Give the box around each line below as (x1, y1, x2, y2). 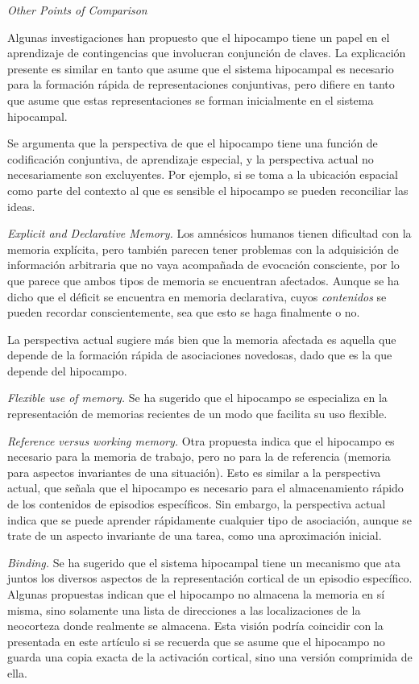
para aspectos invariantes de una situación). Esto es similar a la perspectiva (7, 463, 381, 480)
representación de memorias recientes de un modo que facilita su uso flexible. (7, 405, 388, 422)
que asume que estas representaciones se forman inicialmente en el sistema (7, 91, 374, 108)
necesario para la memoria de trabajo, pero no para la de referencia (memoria (7, 448, 391, 465)
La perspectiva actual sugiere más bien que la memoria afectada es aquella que (7, 330, 396, 347)
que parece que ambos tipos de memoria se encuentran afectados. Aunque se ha (7, 272, 400, 288)
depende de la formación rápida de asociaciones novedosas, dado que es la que (7, 346, 392, 363)
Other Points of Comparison (7, 2, 147, 18)
